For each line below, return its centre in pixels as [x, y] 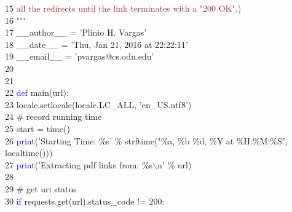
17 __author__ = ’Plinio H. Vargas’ [76, 32]
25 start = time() [37, 128]
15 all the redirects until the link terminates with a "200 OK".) [123, 8]
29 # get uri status [41, 188]
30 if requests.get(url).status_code [70, 201]
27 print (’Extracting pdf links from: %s [79, 164]
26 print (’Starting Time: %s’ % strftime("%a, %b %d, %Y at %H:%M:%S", [146, 140]
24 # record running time [53, 116]
